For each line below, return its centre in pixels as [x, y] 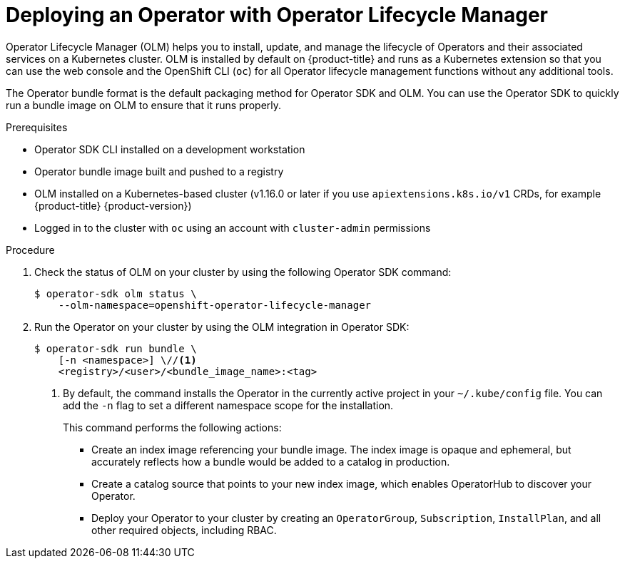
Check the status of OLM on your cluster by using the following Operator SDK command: [243, 272]
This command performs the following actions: [172, 427]
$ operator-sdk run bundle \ [116, 348]
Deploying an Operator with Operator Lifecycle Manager [277, 15]
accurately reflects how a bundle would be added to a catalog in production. [271, 461]
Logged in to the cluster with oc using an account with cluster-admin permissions [233, 227]
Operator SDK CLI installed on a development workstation [170, 149]
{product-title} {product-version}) [113, 205]
